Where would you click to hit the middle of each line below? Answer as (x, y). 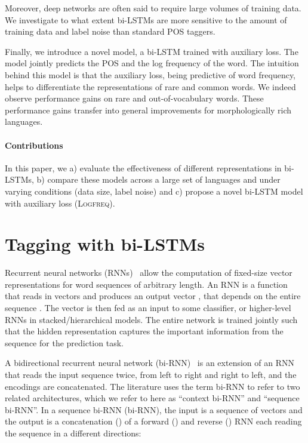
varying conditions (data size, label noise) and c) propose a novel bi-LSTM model (154, 191)
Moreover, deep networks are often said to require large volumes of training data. (153, 8)
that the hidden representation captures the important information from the (144, 331)
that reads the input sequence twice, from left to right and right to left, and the (151, 374)
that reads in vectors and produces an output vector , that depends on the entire (153, 296)
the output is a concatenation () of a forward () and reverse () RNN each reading (153, 421)
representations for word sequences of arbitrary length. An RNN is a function (146, 284)
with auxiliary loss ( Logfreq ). (60, 203)
